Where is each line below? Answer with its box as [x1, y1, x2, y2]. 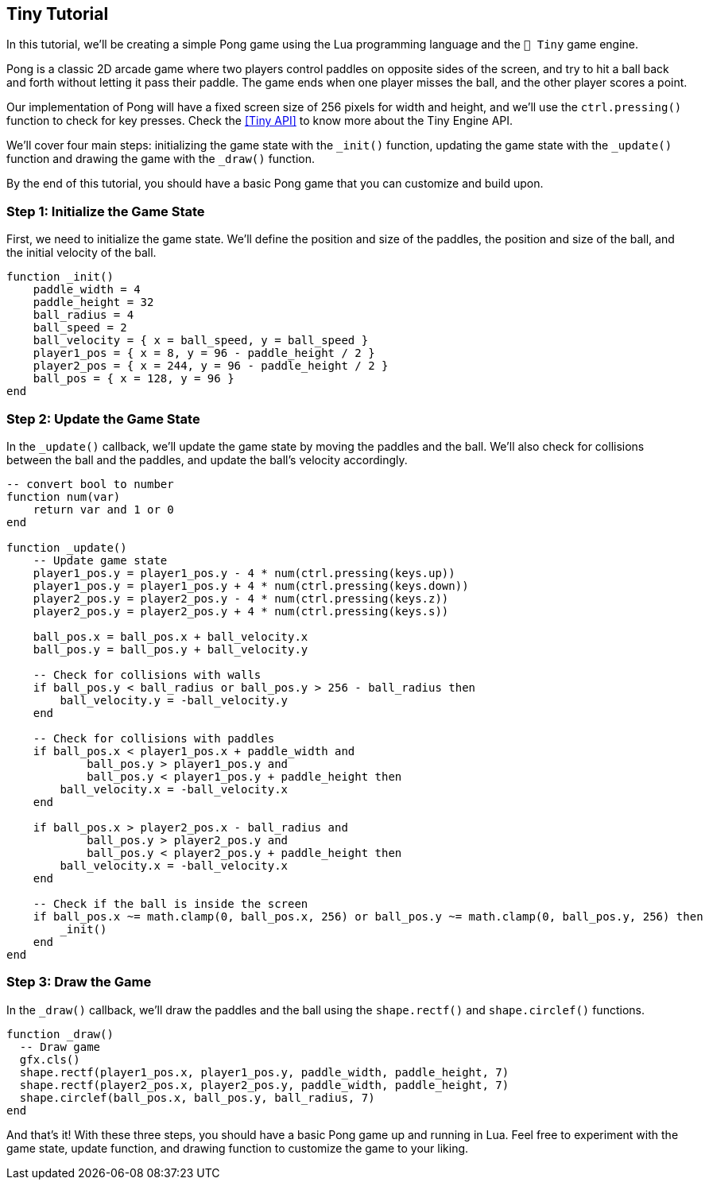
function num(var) [6, 490, 121, 503]
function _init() [6, 270, 114, 284]
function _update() [6, 541, 127, 554]
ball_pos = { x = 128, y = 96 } [33, 372, 234, 386]
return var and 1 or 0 [33, 502, 174, 516]
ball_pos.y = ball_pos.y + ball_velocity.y [33, 642, 308, 656]
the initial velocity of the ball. [6, 246, 157, 260]
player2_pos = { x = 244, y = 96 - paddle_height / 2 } [33, 359, 389, 373]
